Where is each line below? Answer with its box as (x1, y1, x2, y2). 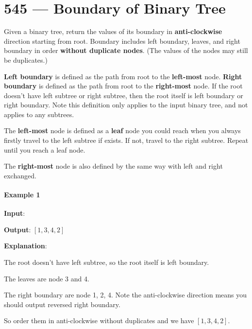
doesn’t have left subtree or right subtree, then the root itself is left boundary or (4, 90, 243, 100)
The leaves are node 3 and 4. (4, 273, 89, 283)
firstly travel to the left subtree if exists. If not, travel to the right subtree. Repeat (4, 135, 249, 145)
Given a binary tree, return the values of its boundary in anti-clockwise (4, 26, 222, 36)
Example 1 (4, 190, 40, 200)
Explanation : (4, 241, 47, 251)
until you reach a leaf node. (4, 144, 85, 155)
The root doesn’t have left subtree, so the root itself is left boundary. (4, 257, 209, 267)
